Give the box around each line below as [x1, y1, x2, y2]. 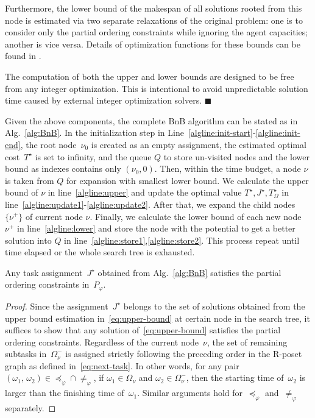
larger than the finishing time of [5, 386, 124, 399]
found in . [5, 49, 41, 62]
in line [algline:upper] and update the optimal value [48, 186, 242, 199]
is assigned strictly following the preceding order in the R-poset [65, 347, 302, 360]
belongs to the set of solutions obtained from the [123, 299, 305, 312]
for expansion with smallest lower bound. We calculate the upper [66, 174, 309, 186]
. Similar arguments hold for [137, 386, 243, 399]
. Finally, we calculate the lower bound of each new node [90, 210, 302, 222]
